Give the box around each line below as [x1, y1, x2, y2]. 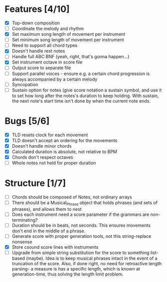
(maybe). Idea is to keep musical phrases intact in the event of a [26, 255, 158, 262]
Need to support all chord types [11, 42, 78, 48]
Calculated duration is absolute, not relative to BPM [11, 148, 118, 155]
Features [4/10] [4, 3, 70, 15]
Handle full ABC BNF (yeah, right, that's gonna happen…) [11, 54, 130, 60]
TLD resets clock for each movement [11, 132, 88, 138]
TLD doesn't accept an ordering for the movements [11, 137, 118, 143]
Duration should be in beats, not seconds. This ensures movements [11, 222, 151, 228]
